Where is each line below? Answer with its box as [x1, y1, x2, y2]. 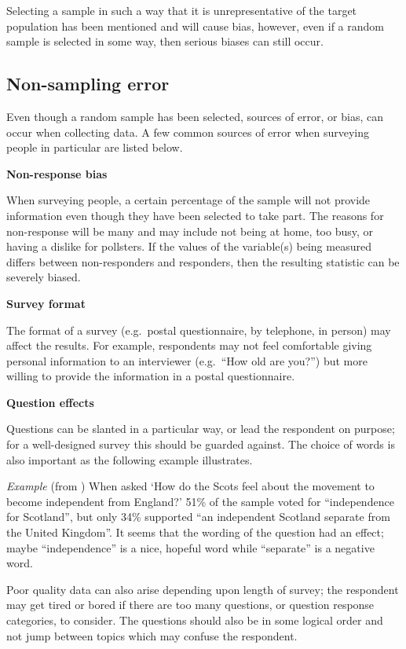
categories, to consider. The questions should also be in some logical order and [6, 612, 383, 629]
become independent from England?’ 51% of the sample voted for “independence [6, 493, 394, 509]
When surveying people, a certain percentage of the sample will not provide [6, 192, 371, 208]
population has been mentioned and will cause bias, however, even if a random [6, 17, 384, 34]
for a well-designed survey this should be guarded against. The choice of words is [6, 436, 395, 453]
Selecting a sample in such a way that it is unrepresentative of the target [6, 2, 357, 18]
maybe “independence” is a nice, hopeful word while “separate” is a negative [6, 539, 375, 555]
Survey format [6, 295, 86, 311]
